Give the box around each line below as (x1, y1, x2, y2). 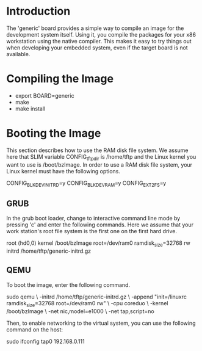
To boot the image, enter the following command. (6, 281, 130, 288)
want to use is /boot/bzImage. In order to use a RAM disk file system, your (6, 161, 193, 168)
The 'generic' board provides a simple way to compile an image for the (6, 24, 184, 32)
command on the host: (6, 325, 63, 333)
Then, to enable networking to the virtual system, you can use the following (6, 319, 196, 327)
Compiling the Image (6, 72, 114, 86)
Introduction (6, 4, 71, 18)
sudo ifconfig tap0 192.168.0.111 (6, 338, 85, 345)
